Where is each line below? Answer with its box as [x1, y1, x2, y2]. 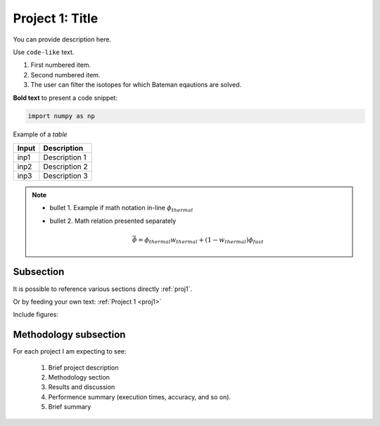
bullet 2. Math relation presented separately [49, 217, 177, 225]
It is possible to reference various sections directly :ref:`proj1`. [13, 285, 193, 293]
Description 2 [43, 162, 88, 172]
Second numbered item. [30, 70, 101, 79]
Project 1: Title [13, 11, 99, 26]
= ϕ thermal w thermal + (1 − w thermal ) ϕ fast [138, 235, 264, 245]
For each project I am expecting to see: [13, 347, 127, 356]
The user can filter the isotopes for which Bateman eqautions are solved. [30, 81, 242, 89]
